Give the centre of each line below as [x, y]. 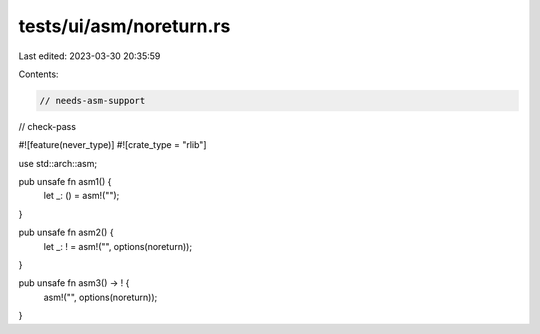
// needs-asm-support [92, 100]
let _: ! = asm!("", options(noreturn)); [118, 246]
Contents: [38, 74]
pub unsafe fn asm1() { [65, 182]
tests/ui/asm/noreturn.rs [124, 26]
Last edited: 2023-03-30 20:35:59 [89, 56]
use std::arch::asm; [58, 163]
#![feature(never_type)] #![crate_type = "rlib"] [112, 145]
